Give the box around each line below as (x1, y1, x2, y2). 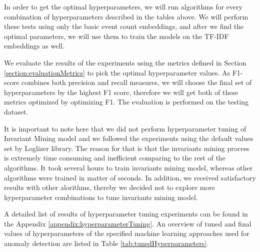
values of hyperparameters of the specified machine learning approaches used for (4, 228, 249, 238)
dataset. (4, 106, 28, 116)
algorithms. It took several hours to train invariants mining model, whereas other (4, 162, 253, 172)
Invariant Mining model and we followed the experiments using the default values (4, 133, 253, 143)
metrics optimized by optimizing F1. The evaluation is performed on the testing (4, 96, 248, 107)
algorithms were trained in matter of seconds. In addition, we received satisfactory (4, 172, 256, 182)
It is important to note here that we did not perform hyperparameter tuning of (4, 123, 246, 133)
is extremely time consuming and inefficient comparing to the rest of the (4, 152, 225, 163)
